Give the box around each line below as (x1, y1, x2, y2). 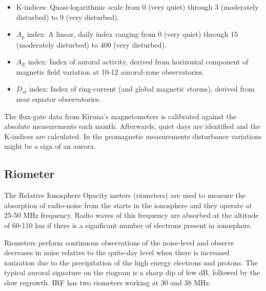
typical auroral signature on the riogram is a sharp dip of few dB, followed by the (4, 267, 260, 278)
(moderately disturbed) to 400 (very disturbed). (16, 39, 167, 50)
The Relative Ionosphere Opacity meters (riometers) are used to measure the (4, 190, 245, 200)
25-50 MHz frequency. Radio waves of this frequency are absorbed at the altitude (4, 210, 259, 220)
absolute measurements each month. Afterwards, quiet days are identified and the (4, 121, 260, 131)
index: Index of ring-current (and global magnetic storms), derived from (29, 83, 255, 94)
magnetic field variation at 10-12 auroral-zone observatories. (16, 66, 204, 77)
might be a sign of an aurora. (4, 141, 96, 151)
